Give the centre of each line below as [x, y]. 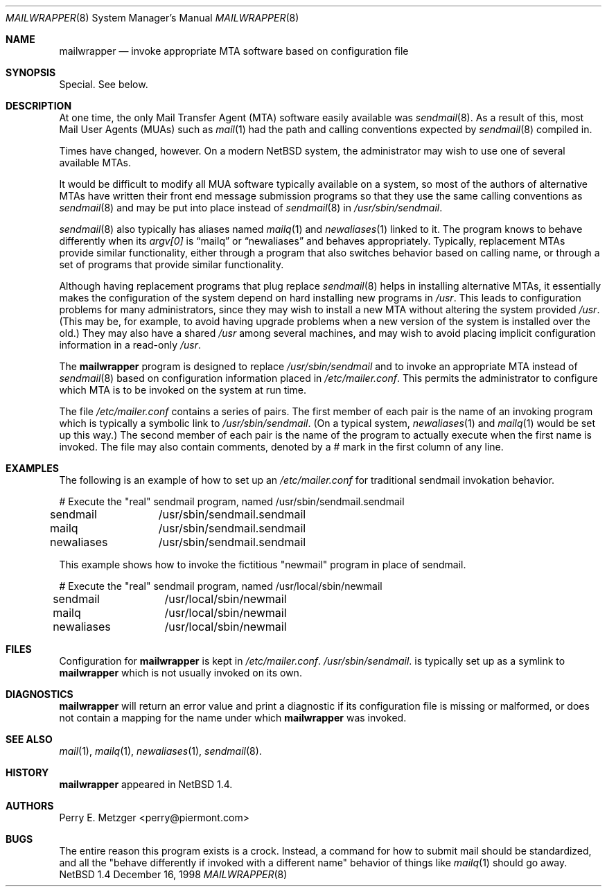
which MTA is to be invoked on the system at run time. [183, 390]
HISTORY [27, 772]
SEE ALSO [29, 739]
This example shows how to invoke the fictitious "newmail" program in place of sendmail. [263, 565]
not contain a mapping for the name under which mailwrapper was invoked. [233, 718]
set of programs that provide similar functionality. [171, 264]
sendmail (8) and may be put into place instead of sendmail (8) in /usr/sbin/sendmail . [251, 208]
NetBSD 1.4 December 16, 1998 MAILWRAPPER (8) [173, 874]
